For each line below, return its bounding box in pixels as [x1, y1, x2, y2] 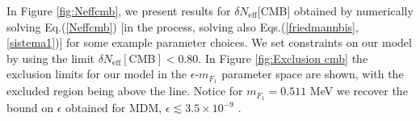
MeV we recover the [309, 82, 408, 99]
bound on [6, 99, 53, 116]
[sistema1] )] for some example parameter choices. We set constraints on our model [6, 34, 412, 51]
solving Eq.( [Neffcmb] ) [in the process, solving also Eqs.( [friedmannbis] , [6, 18, 359, 35]
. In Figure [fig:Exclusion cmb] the [198, 49, 368, 66]
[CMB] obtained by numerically [257, 2, 414, 19]
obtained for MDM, [65, 99, 162, 116]
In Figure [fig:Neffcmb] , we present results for [6, 2, 231, 19]
